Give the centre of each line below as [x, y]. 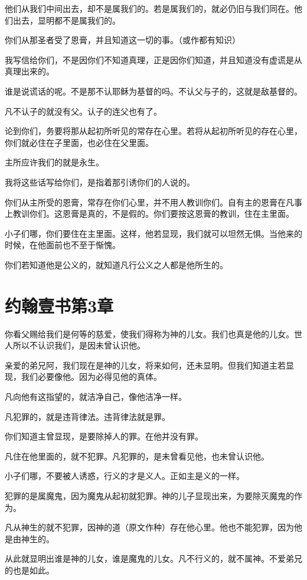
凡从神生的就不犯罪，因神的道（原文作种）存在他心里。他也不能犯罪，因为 [149, 527]
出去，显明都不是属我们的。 [66, 20]
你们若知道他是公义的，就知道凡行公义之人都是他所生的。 [116, 264]
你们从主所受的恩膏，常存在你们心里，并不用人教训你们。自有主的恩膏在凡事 [153, 202]
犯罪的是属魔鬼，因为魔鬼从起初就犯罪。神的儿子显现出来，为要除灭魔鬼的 [149, 495]
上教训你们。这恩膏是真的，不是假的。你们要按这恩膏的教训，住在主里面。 [149, 214]
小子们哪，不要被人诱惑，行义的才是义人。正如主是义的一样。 [125, 476]
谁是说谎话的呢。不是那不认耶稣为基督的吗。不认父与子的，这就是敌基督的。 [153, 91]
